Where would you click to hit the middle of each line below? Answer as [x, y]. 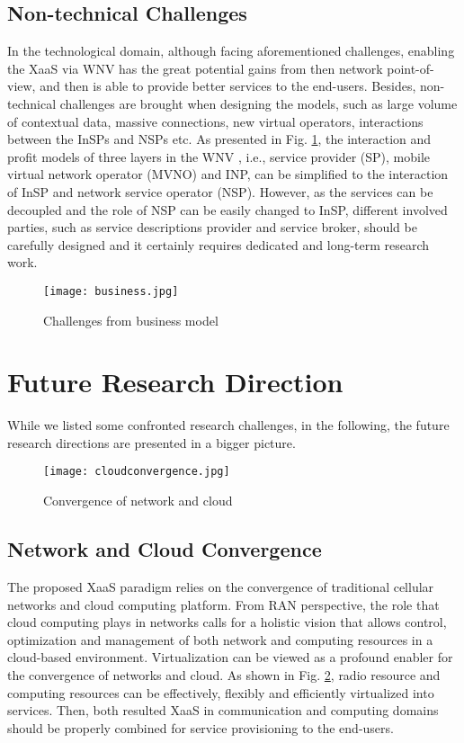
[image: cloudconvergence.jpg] [137, 472]
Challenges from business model [131, 320]
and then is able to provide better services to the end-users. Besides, [228, 86]
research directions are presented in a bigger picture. [152, 442]
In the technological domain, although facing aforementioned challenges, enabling [231, 51]
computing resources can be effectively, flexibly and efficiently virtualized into [221, 692]
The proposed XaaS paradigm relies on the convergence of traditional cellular [221, 586]
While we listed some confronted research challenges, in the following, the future [228, 425]
